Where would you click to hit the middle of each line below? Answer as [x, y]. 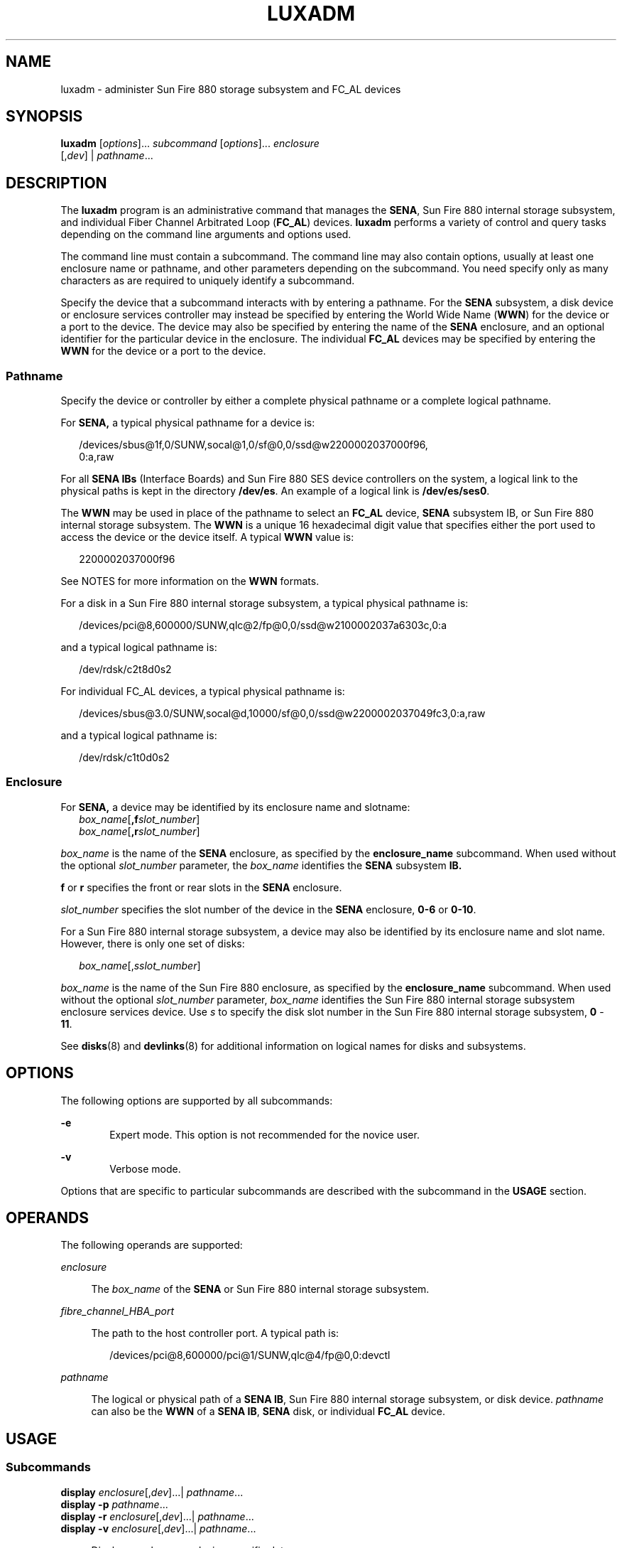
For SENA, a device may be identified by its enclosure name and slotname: [235, 807]
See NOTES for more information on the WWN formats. [190, 581]
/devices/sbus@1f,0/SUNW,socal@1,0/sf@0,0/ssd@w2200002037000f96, [253, 445]
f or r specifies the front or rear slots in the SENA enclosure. [201, 887]
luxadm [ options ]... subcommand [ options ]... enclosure [190, 144]
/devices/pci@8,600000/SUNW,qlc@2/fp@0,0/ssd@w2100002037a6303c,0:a [263, 625]
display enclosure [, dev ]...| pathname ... [152, 1492]
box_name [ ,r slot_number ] [140, 831]
